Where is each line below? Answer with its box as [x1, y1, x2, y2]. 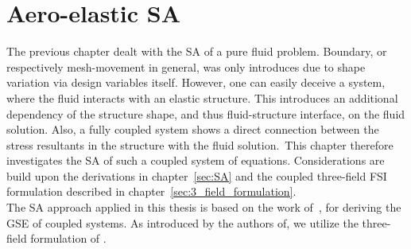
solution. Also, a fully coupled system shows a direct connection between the [6, 121, 379, 138]
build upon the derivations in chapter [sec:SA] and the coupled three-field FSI [6, 167, 387, 184]
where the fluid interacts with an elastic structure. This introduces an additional [6, 89, 398, 106]
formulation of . [30, 230, 107, 247]
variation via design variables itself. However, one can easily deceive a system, [6, 74, 386, 91]
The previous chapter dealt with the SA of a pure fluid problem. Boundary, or [6, 43, 387, 60]
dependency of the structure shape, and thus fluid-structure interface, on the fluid [6, 105, 405, 122]
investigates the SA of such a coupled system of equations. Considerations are [6, 152, 385, 169]
